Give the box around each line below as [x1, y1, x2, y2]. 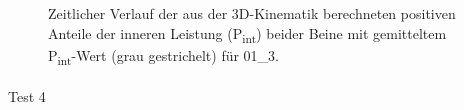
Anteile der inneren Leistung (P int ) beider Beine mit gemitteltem [48, 22, 447, 46]
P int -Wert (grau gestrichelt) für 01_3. [48, 44, 280, 68]
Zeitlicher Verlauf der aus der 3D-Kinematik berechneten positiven [48, 3, 456, 23]
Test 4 [8, 86, 46, 107]
